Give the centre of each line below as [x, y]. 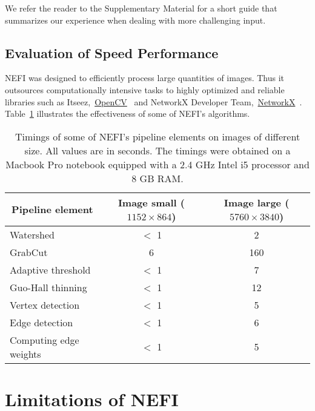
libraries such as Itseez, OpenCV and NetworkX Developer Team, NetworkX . [154, 101]
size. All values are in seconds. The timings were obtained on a [157, 150]
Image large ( [257, 202]
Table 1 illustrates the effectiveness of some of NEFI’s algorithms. [128, 113]
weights [25, 353]
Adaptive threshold [50, 269]
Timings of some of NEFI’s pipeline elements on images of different [157, 136]
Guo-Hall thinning [48, 287]
